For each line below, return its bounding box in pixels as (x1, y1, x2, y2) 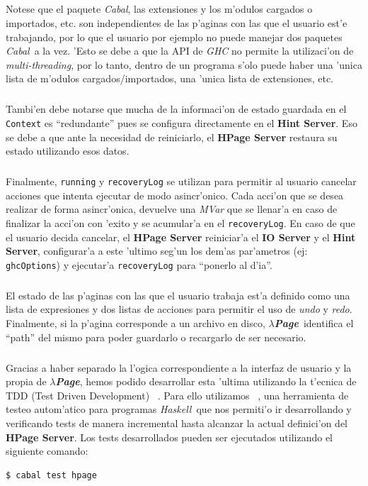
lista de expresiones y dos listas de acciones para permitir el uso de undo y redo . (6, 302, 352, 316)
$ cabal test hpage (6, 470, 97, 480)
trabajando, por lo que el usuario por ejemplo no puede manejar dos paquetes (6, 29, 343, 44)
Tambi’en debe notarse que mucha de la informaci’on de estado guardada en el (6, 101, 347, 116)
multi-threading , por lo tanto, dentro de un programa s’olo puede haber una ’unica (6, 57, 362, 72)
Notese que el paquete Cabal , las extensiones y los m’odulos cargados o (6, 1, 313, 16)
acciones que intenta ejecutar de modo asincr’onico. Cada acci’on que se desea (6, 187, 344, 202)
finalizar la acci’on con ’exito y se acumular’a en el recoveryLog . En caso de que (6, 215, 355, 230)
